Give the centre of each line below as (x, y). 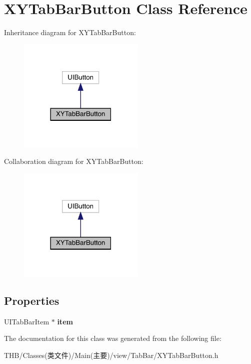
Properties (32, 300)
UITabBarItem (27, 321)
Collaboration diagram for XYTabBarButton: (74, 161)
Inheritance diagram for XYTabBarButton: (70, 32)
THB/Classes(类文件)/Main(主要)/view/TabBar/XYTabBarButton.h (111, 355)
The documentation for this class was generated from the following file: (113, 338)
